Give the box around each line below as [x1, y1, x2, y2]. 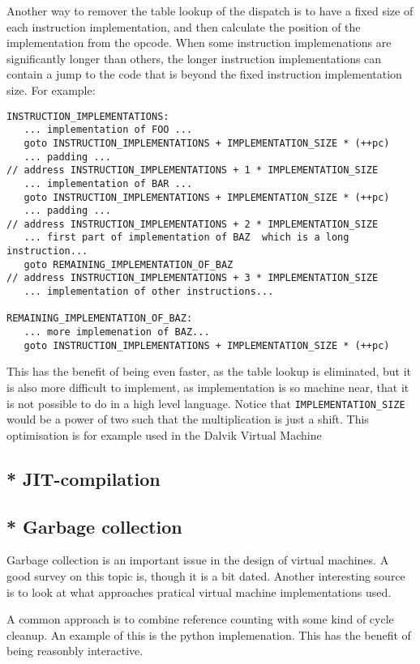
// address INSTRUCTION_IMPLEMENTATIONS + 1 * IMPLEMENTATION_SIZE [6, 164, 379, 177]
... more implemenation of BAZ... [24, 326, 210, 338]
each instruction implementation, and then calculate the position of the [6, 18, 361, 35]
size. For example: [6, 81, 96, 98]
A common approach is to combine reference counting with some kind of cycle [6, 611, 394, 628]
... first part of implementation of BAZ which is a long [24, 232, 349, 244]
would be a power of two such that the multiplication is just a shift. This [6, 411, 369, 428]
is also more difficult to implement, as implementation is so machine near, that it [6, 378, 409, 395]
